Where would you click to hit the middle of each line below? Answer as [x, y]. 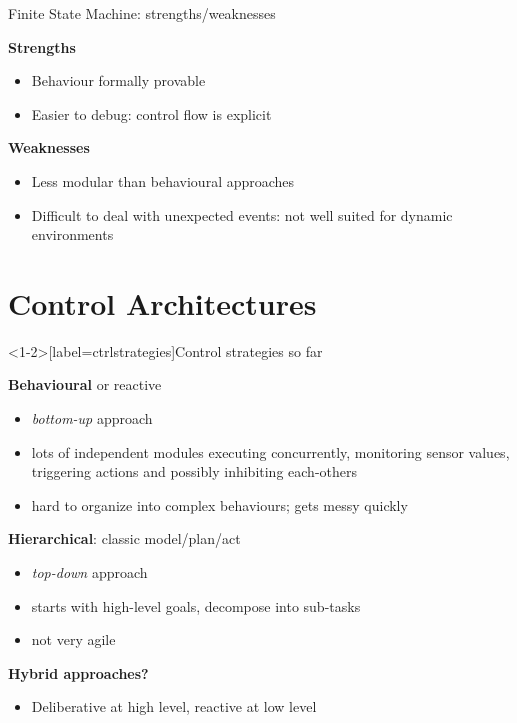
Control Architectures [162, 302]
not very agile [73, 639]
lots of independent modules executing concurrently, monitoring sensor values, [270, 451]
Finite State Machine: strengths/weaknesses [142, 13]
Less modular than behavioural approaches [163, 180]
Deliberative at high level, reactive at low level [174, 706]
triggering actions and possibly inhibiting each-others [194, 471]
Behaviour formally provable [118, 80]
